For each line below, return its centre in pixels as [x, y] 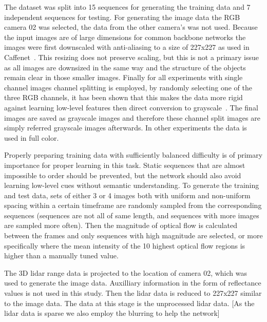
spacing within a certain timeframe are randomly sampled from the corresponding [133, 205]
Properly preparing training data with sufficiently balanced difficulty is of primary [133, 155]
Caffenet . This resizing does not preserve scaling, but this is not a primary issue [131, 57]
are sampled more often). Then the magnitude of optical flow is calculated [121, 225]
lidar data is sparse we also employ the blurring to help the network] [112, 313]
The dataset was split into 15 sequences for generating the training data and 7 [127, 7]
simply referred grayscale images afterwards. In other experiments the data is [126, 128]
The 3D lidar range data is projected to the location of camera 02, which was [126, 272]
